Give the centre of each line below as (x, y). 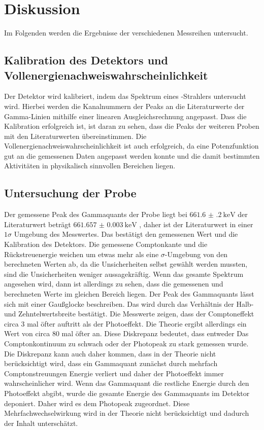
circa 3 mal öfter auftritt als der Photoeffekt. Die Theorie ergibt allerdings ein (125, 323)
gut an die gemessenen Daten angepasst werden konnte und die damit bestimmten (132, 155)
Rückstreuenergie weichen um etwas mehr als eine (81, 254)
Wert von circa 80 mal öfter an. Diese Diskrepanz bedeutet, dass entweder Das (126, 333)
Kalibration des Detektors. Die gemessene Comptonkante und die (106, 244)
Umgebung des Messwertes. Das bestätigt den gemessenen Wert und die (126, 234)
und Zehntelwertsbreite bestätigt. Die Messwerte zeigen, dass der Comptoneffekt (129, 314)
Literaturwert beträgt (38, 224)
